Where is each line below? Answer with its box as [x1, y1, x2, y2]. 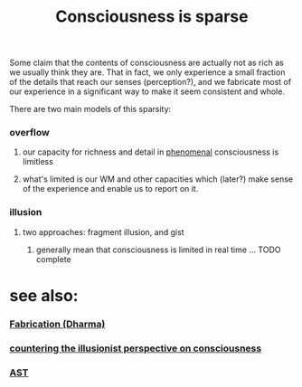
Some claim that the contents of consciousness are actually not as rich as [9, 57, 285, 69]
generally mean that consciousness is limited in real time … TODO [35, 244, 281, 255]
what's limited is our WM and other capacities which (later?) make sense [22, 174, 294, 184]
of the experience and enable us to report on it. [22, 184, 199, 194]
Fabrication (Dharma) [9, 317, 106, 330]
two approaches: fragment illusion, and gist [22, 226, 184, 237]
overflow [9, 127, 50, 139]
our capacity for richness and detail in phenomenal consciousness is [22, 146, 279, 157]
